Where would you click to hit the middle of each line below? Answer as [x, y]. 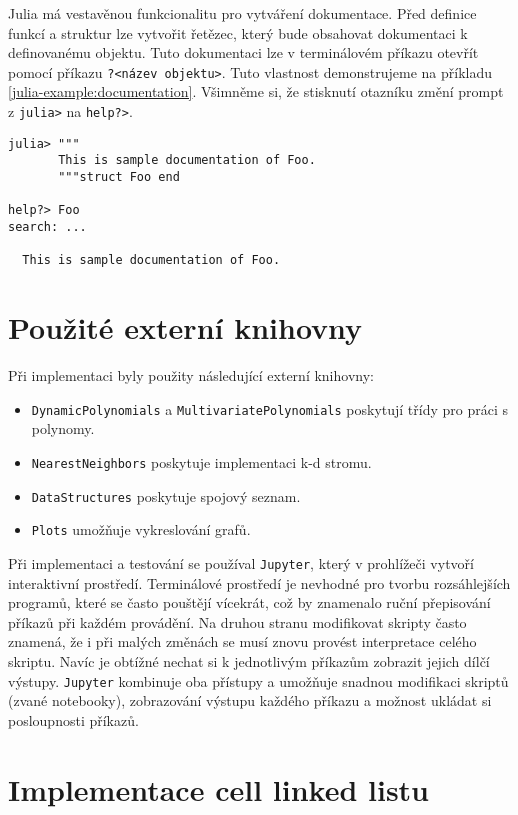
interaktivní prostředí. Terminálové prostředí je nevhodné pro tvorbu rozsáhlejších [259, 582]
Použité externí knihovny [185, 327]
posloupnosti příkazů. [73, 719]
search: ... [47, 226]
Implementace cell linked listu [219, 788]
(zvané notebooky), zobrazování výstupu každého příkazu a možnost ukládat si [250, 700]
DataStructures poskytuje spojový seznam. [166, 495]
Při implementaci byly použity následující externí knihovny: [191, 375]
